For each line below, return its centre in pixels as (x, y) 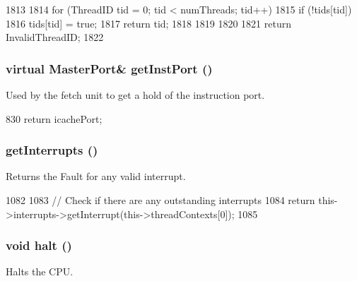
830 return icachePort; (54, 118)
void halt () (39, 245)
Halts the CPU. (40, 271)
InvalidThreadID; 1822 (55, 37)
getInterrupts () (52, 150)
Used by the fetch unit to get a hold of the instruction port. (135, 95)
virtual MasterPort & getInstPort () (109, 68)
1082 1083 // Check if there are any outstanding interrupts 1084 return (160, 200)
